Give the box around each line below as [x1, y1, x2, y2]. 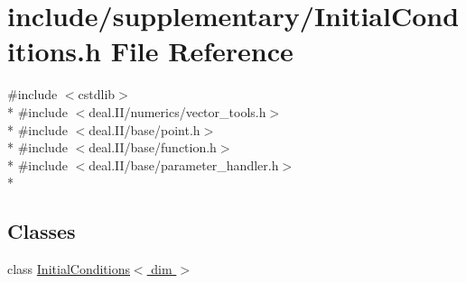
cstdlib [78, 85, 116, 104]
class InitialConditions [7, 260, 130, 278]
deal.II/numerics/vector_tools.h [89, 102, 266, 121]
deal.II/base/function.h [89, 138, 217, 157]
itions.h [7, 32, 101, 69]
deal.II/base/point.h [89, 120, 200, 139]
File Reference [110, 32, 294, 69]
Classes [7, 217, 76, 245]
